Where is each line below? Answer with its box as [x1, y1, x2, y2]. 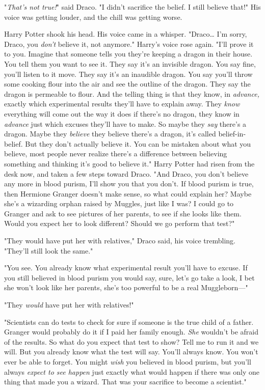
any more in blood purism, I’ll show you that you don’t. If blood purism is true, [4, 178, 254, 189]
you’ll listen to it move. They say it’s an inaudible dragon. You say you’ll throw [4, 68, 253, 79]
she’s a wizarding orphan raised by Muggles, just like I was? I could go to [4, 198, 234, 209]
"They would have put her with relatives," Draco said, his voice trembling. [4, 235, 235, 246]
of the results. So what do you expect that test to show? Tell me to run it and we [4, 336, 259, 347]
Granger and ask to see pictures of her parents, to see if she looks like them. [4, 208, 242, 218]
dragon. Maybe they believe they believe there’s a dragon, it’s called [4, 128, 216, 139]
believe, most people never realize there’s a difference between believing [4, 148, 227, 159]
